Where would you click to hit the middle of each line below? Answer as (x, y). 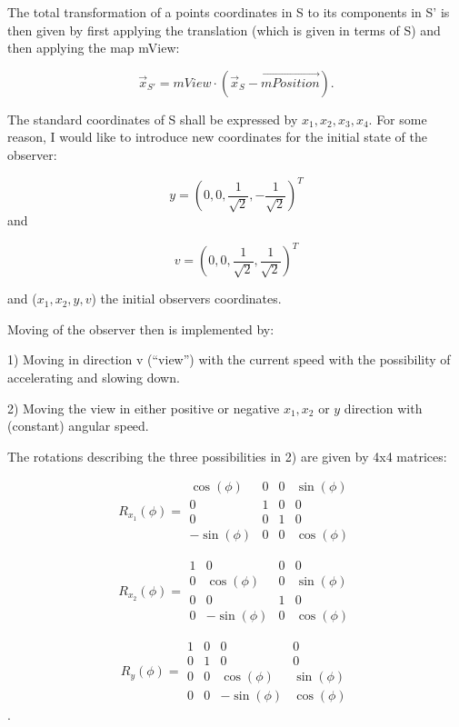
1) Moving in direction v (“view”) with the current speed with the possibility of (229, 359)
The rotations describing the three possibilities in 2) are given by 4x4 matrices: (227, 456)
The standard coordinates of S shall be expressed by (153, 119)
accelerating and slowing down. (94, 377)
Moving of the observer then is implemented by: (141, 329)
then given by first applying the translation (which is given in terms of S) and (224, 30)
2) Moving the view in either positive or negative (144, 408)
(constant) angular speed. (78, 426)
